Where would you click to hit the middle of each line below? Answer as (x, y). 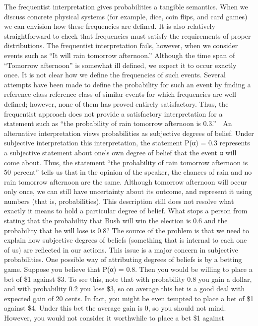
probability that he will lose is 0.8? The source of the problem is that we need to (127, 230)
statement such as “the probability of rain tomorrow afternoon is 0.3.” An (118, 123)
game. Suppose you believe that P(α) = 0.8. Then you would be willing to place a (128, 269)
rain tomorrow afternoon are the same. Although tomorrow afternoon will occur (126, 181)
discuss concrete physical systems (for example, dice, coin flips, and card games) (126, 16)
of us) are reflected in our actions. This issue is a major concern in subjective (121, 249)
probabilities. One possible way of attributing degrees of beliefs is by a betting (123, 259)
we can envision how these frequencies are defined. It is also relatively (110, 26)
